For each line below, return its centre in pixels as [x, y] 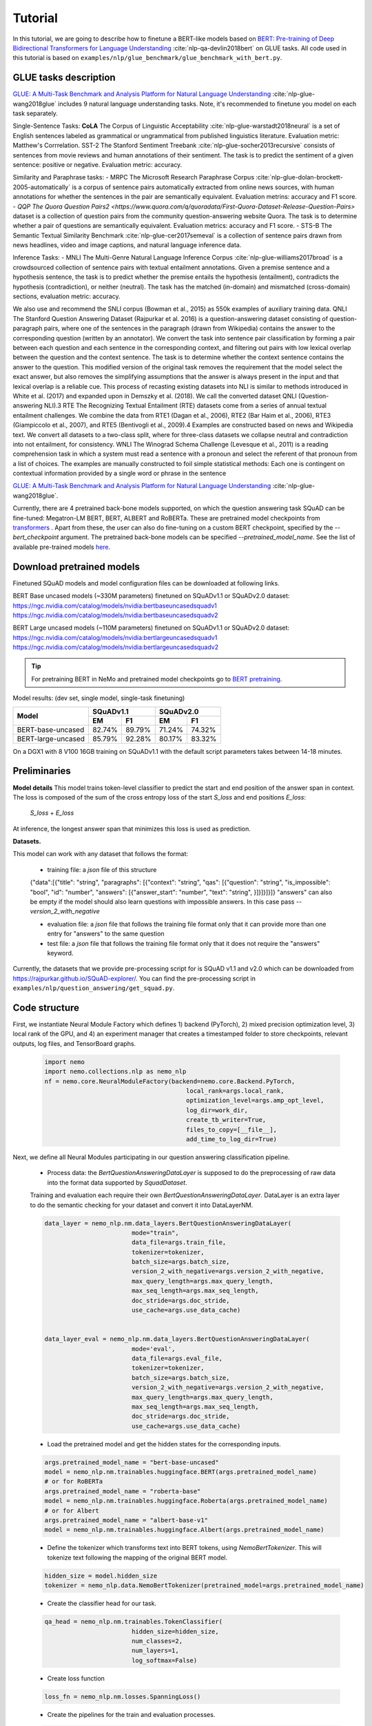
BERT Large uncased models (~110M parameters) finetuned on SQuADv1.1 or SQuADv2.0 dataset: [151, 628]
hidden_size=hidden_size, [175, 1631]
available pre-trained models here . [62, 547]
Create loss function [76, 1678]
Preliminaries [42, 771]
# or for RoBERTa [74, 1482]
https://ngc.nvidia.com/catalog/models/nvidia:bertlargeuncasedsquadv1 [115, 637]
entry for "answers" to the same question [106, 934]
